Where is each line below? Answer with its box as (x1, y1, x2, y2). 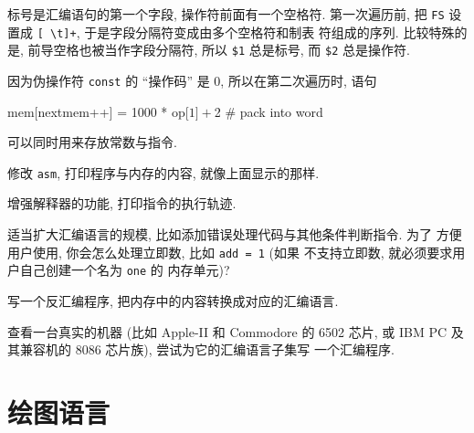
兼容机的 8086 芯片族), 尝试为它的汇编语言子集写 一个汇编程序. (19, 340, 395, 359)
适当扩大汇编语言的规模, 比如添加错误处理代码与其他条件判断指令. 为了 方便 (7, 225, 462, 244)
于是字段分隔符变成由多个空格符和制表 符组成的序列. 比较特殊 (84, 22, 455, 41)
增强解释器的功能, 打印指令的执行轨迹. (7, 194, 237, 213)
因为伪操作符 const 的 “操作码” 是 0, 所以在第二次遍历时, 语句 (7, 70, 377, 90)
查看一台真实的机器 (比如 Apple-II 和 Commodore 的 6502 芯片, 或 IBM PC (7, 322, 448, 341)
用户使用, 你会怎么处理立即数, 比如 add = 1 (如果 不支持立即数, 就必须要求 (7, 242, 453, 261)
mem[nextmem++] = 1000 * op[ (7, 101, 189, 121)
